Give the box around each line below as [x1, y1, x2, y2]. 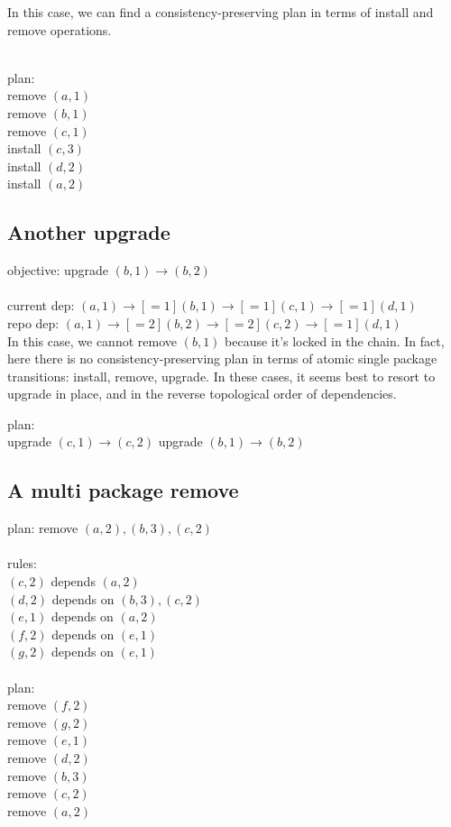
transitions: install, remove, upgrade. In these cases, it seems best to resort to [7, 366, 436, 385]
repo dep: [7, 313, 60, 332]
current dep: [7, 296, 75, 315]
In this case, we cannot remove [7, 331, 177, 350]
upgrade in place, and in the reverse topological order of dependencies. [7, 384, 397, 403]
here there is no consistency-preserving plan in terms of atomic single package [7, 349, 437, 368]
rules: [7, 554, 37, 573]
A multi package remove [7, 476, 239, 504]
